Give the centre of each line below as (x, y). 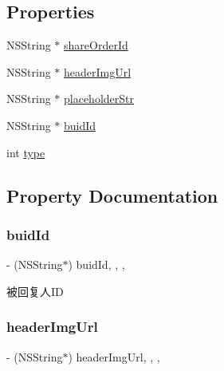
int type (26, 152)
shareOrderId (96, 45)
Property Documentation (112, 195)
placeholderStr (99, 99)
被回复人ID (35, 291)
